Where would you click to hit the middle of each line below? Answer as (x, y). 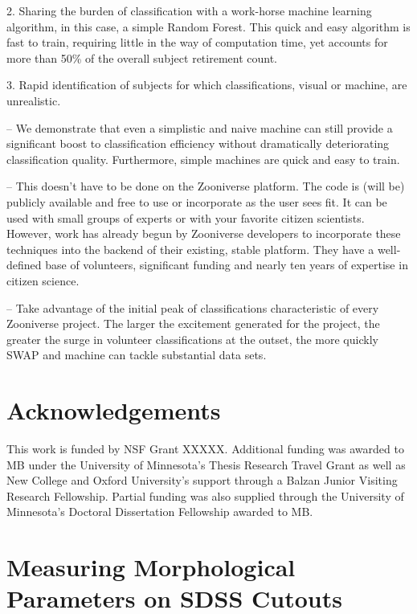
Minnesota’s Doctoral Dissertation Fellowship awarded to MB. (160, 512)
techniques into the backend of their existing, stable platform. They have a (190, 249)
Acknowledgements (114, 410)
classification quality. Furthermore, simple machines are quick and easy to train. (203, 159)
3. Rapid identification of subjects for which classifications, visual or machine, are (207, 85)
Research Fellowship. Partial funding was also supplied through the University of (205, 495)
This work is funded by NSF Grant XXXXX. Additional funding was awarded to (205, 448)
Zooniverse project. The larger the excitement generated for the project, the (193, 323)
